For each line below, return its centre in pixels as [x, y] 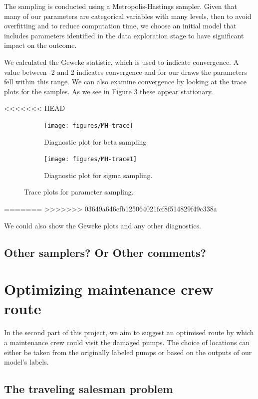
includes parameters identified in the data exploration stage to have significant [124, 35]
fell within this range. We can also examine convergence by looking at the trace [125, 82]
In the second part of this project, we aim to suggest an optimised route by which [129, 332]
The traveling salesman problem [89, 389]
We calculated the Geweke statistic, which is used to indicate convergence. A [122, 62]
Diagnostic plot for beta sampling [95, 141]
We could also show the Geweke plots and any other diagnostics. [103, 225]
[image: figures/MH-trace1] [91, 159]
